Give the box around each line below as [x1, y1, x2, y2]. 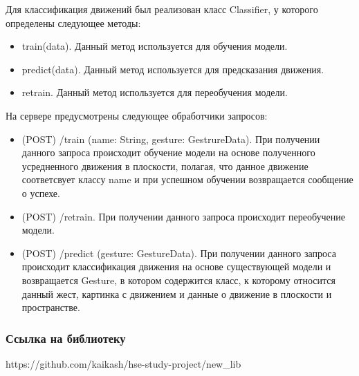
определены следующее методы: [6, 15, 141, 30]
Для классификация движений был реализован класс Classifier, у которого [6, 2, 318, 16]
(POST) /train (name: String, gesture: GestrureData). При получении [21, 131, 320, 146]
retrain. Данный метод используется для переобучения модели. [21, 85, 288, 100]
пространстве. [21, 300, 80, 314]
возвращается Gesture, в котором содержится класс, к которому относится [21, 272, 335, 287]
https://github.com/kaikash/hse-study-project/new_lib [6, 356, 241, 370]
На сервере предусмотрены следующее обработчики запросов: [6, 108, 268, 122]
